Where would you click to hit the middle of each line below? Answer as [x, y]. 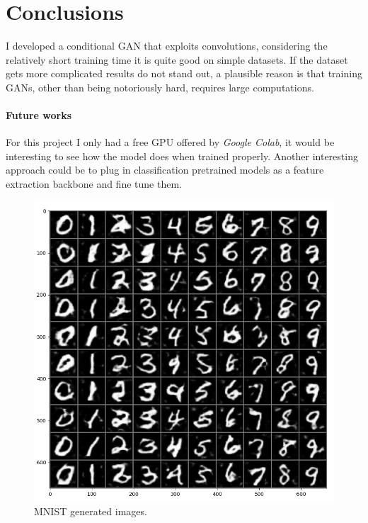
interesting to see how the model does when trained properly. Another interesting [182, 156]
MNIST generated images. [91, 511]
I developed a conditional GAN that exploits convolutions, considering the [167, 46]
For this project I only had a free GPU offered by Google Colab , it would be [170, 142]
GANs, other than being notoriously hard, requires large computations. [160, 87]
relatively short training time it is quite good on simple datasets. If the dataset [177, 59]
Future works [39, 115]
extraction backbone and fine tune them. [94, 184]
